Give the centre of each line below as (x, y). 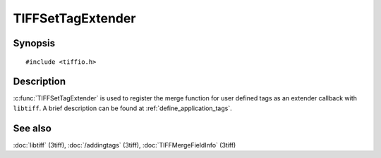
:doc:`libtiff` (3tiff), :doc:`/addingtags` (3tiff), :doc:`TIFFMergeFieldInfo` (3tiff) (125, 145)
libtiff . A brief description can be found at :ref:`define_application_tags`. (122, 108)
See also (32, 128)
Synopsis (34, 43)
